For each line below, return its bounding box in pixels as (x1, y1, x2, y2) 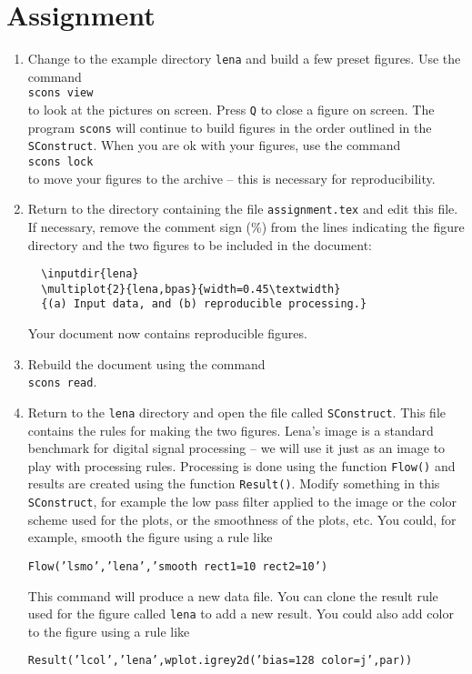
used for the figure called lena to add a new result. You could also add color (27, 604, 454, 623)
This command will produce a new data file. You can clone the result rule (27, 586, 438, 605)
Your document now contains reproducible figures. (27, 324, 307, 343)
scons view (27, 86, 94, 100)
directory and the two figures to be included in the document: (27, 235, 373, 254)
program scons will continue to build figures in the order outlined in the (27, 117, 432, 136)
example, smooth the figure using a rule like (27, 528, 273, 547)
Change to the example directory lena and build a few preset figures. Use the (27, 49, 461, 68)
